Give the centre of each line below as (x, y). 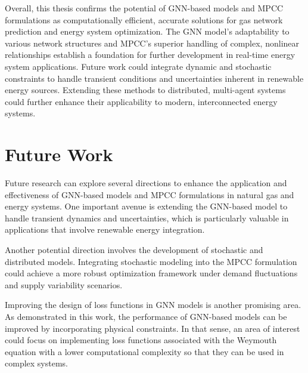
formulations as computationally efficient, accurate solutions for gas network (144, 19)
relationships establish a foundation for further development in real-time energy (150, 55)
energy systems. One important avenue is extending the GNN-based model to (146, 206)
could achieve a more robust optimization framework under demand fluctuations (151, 273)
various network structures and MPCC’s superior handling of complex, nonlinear (152, 43)
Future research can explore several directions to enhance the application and (146, 183)
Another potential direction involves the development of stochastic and (134, 250)
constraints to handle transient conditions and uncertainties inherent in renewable (154, 78)
